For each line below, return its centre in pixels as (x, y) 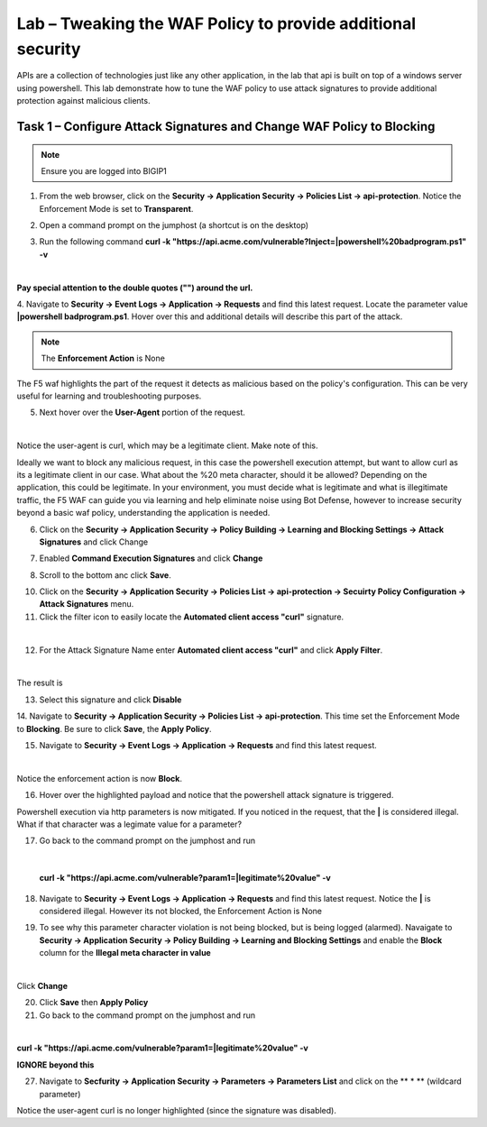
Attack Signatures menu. (87, 604)
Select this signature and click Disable (110, 700)
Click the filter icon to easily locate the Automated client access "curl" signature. (192, 617)
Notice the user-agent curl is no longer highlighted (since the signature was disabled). (177, 1110)
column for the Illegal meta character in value (125, 953)
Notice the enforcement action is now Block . (100, 778)
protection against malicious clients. (83, 101)
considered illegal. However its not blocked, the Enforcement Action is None (180, 911)
